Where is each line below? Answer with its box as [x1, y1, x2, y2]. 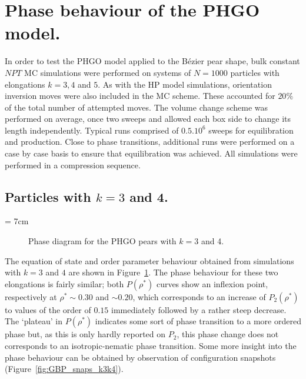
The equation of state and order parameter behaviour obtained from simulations [5, 254, 294, 267]
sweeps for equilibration [208, 124, 294, 136]
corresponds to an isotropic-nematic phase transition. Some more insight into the [5, 340, 297, 352]
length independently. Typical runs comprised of [5, 124, 179, 136]
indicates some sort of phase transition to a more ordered [95, 315, 301, 327]
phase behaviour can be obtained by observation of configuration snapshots [5, 351, 276, 363]
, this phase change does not [177, 328, 279, 340]
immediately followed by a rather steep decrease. [111, 303, 287, 315]
